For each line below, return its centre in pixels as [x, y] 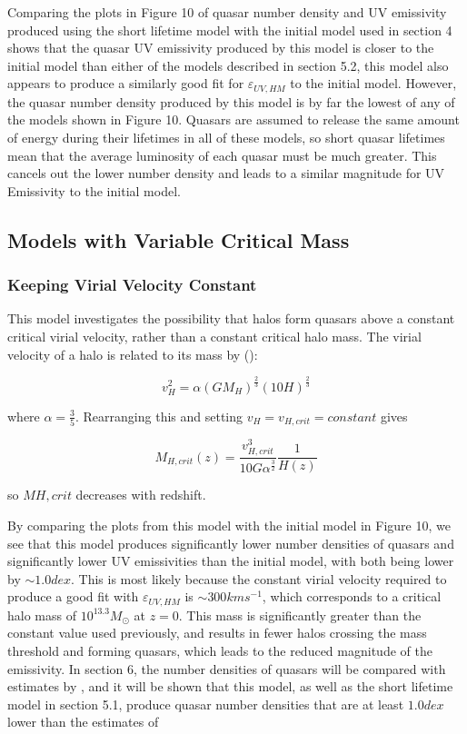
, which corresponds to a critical [352, 596]
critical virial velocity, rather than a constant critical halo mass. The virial [214, 336]
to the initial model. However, [373, 83]
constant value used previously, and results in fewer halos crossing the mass [217, 633]
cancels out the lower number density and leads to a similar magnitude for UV [226, 173]
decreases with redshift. [141, 495]
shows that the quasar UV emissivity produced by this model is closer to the [221, 48]
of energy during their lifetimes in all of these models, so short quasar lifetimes [226, 138]
